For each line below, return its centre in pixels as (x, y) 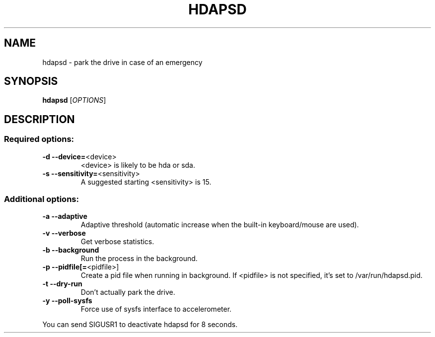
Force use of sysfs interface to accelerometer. (156, 309)
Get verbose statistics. (117, 242)
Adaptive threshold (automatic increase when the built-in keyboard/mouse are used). (220, 225)
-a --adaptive (65, 216)
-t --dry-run (62, 284)
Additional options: (41, 199)
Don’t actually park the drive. (128, 292)
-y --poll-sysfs (67, 301)
